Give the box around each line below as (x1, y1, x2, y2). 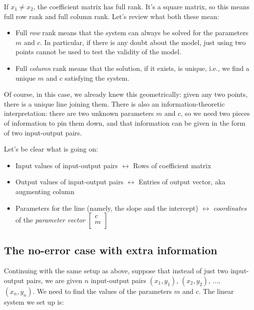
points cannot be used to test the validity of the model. (15, 46, 182, 57)
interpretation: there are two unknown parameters (4, 108, 154, 118)
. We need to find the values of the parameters (32, 286, 172, 296)
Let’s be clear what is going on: (4, 144, 98, 154)
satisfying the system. (65, 72, 130, 83)
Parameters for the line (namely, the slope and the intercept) (15, 202, 198, 213)
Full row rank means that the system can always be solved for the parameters (15, 27, 249, 38)
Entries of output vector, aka (139, 177, 226, 187)
